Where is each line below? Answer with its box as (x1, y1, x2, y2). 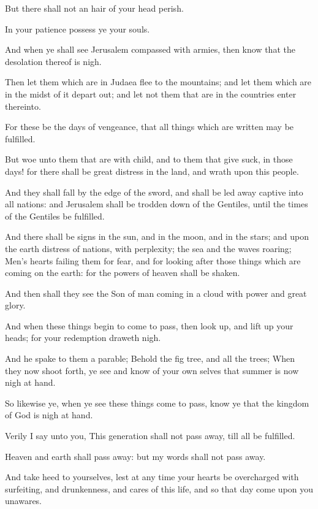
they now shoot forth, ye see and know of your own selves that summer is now (5, 364, 299, 377)
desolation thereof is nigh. (5, 55, 102, 67)
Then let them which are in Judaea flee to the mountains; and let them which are (5, 75, 312, 88)
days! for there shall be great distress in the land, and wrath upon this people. (5, 164, 299, 177)
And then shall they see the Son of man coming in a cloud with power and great (5, 286, 307, 299)
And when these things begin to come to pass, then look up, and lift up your (5, 319, 293, 332)
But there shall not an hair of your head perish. (5, 2, 184, 14)
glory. (5, 299, 26, 312)
